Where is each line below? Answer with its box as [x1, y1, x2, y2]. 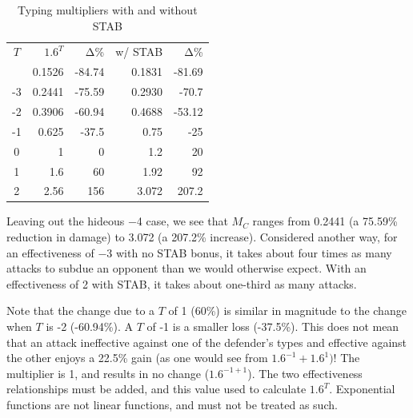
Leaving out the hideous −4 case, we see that [6, 213, 228, 229]
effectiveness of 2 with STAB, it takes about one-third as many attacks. [6, 275, 357, 292]
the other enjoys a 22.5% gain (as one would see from [6, 349, 268, 366]
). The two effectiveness [247, 364, 363, 381]
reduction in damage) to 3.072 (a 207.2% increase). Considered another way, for [6, 229, 398, 245]
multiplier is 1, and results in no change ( [6, 364, 210, 381]
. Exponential [329, 380, 395, 397]
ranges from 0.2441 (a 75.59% [252, 213, 398, 229]
